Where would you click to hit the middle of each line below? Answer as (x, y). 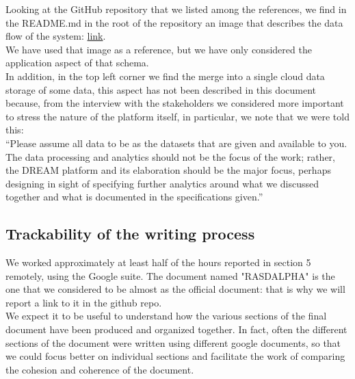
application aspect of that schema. (77, 63)
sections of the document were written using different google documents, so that (173, 342)
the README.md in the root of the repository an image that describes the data (174, 22)
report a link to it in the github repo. (84, 302)
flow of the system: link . (56, 36)
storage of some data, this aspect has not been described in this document (161, 89)
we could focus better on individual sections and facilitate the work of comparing (175, 356)
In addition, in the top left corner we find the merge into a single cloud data (165, 76)
